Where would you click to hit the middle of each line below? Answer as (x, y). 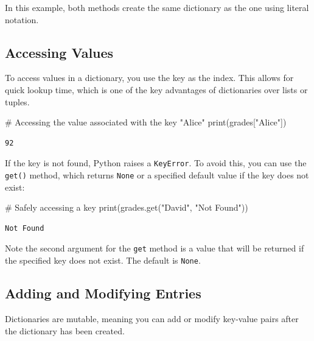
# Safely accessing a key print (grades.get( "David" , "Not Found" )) (127, 207)
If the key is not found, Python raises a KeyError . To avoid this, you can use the (156, 163)
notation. (22, 19)
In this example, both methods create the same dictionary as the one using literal (157, 7)
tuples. (17, 101)
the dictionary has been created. (65, 330)
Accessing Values (59, 52)
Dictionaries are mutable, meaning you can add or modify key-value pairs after (152, 318)
